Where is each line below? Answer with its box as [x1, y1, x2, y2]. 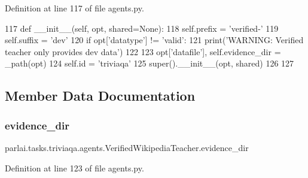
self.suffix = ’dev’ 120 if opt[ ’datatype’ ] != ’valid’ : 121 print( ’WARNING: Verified [5, 34, 304, 46]
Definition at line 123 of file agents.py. [5, 161, 144, 174]
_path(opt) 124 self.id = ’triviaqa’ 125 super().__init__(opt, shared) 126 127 [5, 57, 294, 70]
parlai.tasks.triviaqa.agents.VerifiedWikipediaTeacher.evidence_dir [5, 141, 249, 153]
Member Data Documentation [5, 86, 196, 105]
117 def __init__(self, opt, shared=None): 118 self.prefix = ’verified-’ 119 [5, 22, 279, 34]
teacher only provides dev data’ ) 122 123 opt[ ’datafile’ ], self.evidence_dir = [5, 45, 281, 58]
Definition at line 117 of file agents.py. [5, 2, 144, 14]
